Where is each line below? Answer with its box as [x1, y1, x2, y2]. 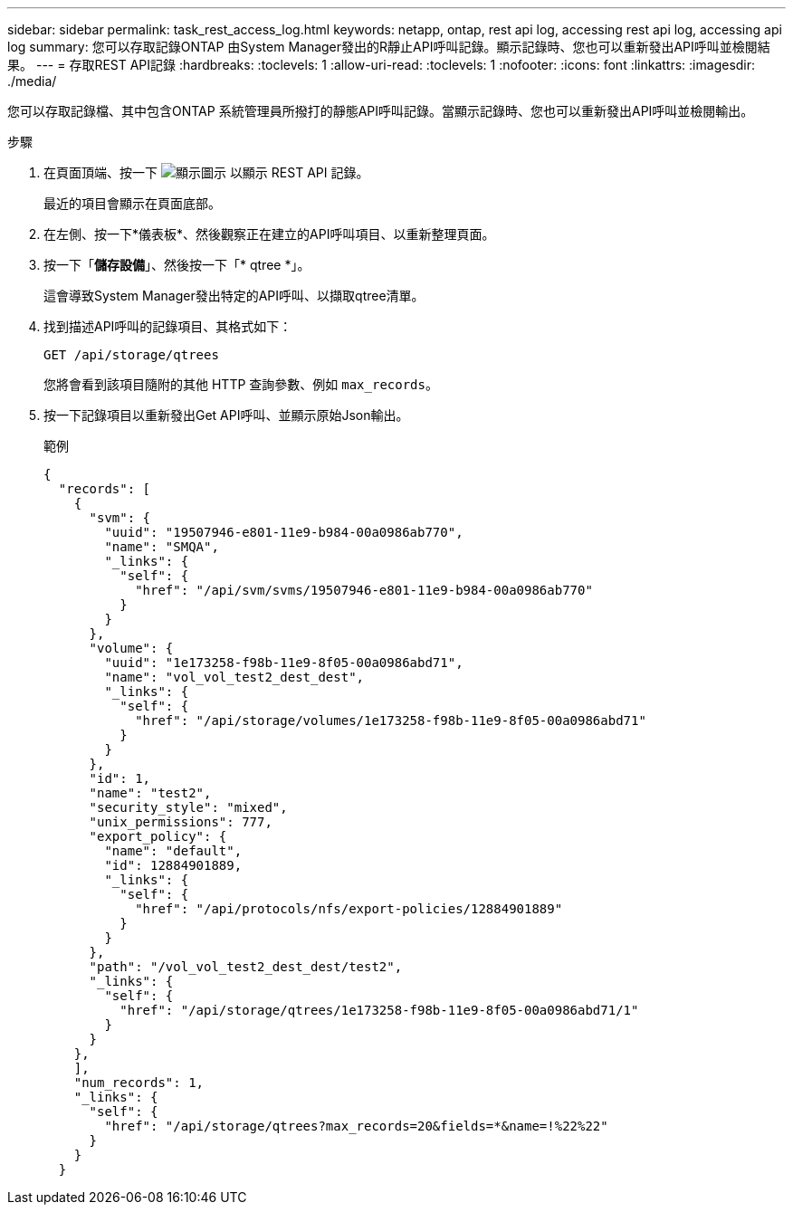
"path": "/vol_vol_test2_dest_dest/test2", [89, 959, 403, 974]
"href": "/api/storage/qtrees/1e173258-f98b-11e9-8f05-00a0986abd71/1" [119, 1003, 639, 1017]
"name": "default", [104, 844, 243, 858]
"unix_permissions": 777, [89, 815, 272, 829]
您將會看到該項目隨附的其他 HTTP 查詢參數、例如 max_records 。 [43, 377, 438, 392]
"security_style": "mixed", [89, 800, 288, 815]
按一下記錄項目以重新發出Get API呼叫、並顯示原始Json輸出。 [43, 407, 409, 423]
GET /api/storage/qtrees [43, 348, 219, 362]
